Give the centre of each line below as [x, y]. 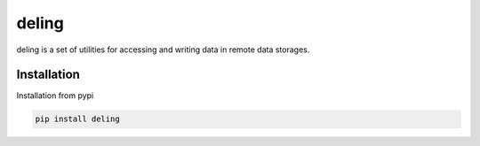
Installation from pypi [55, 96]
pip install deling [77, 119]
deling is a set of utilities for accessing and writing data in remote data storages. [163, 50]
